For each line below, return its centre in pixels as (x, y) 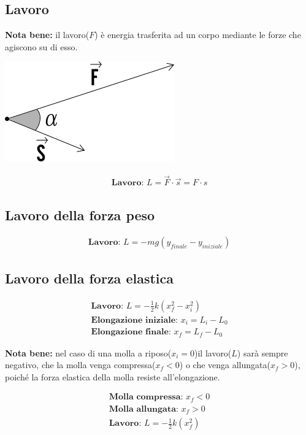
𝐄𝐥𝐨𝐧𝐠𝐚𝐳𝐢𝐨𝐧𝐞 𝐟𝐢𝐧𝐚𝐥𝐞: (131, 332)
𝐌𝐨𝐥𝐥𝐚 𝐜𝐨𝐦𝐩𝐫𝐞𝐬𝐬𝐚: (146, 397)
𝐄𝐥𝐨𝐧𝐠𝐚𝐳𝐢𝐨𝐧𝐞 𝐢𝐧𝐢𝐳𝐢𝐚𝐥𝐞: (135, 320)
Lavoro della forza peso (80, 214)
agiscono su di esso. (41, 46)
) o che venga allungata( (225, 365)
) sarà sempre (262, 352)
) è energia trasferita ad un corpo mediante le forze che (198, 35)
